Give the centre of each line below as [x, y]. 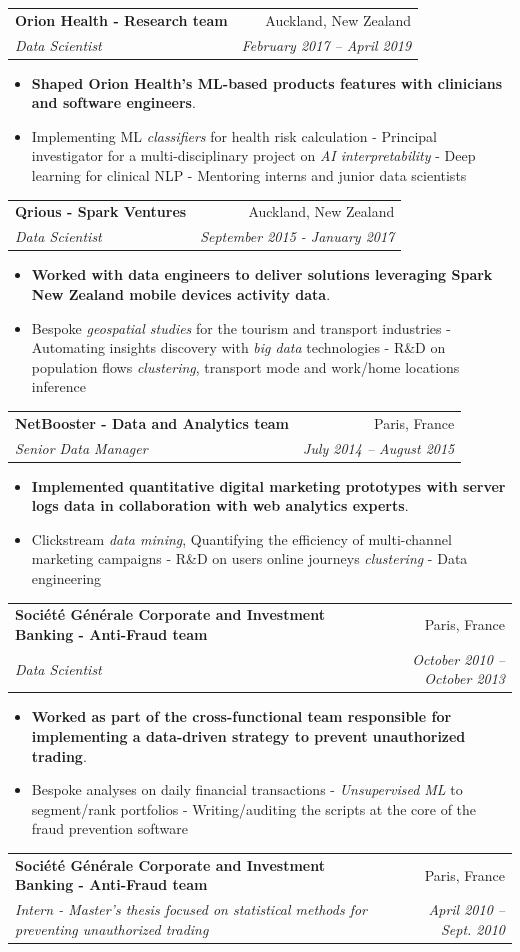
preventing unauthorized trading [112, 928]
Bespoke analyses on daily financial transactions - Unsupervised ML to [247, 789]
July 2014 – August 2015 [379, 447]
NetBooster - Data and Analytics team [152, 422]
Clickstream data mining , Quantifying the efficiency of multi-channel [241, 538]
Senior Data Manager [81, 447]
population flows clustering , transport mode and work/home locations [245, 366]
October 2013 [464, 678]
